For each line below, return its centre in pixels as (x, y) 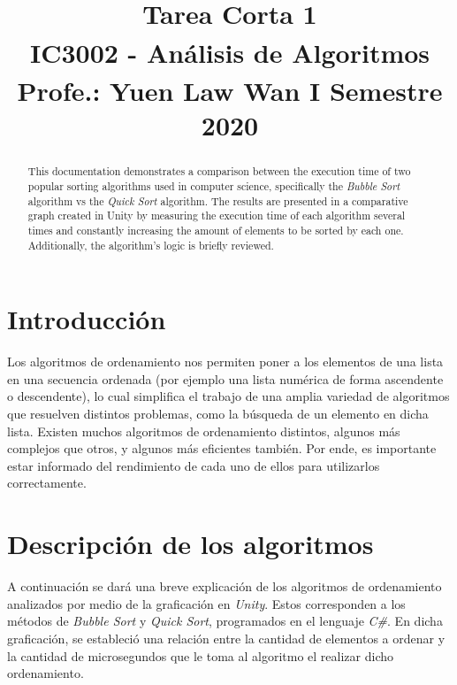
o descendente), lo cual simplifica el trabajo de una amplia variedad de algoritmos (228, 396)
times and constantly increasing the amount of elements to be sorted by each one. (216, 231)
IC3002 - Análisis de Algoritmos (230, 52)
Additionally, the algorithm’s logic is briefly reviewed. (151, 245)
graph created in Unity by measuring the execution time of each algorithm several (217, 216)
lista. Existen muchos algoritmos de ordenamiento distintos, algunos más (204, 431)
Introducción (87, 319)
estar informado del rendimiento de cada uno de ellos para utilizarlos (194, 465)
